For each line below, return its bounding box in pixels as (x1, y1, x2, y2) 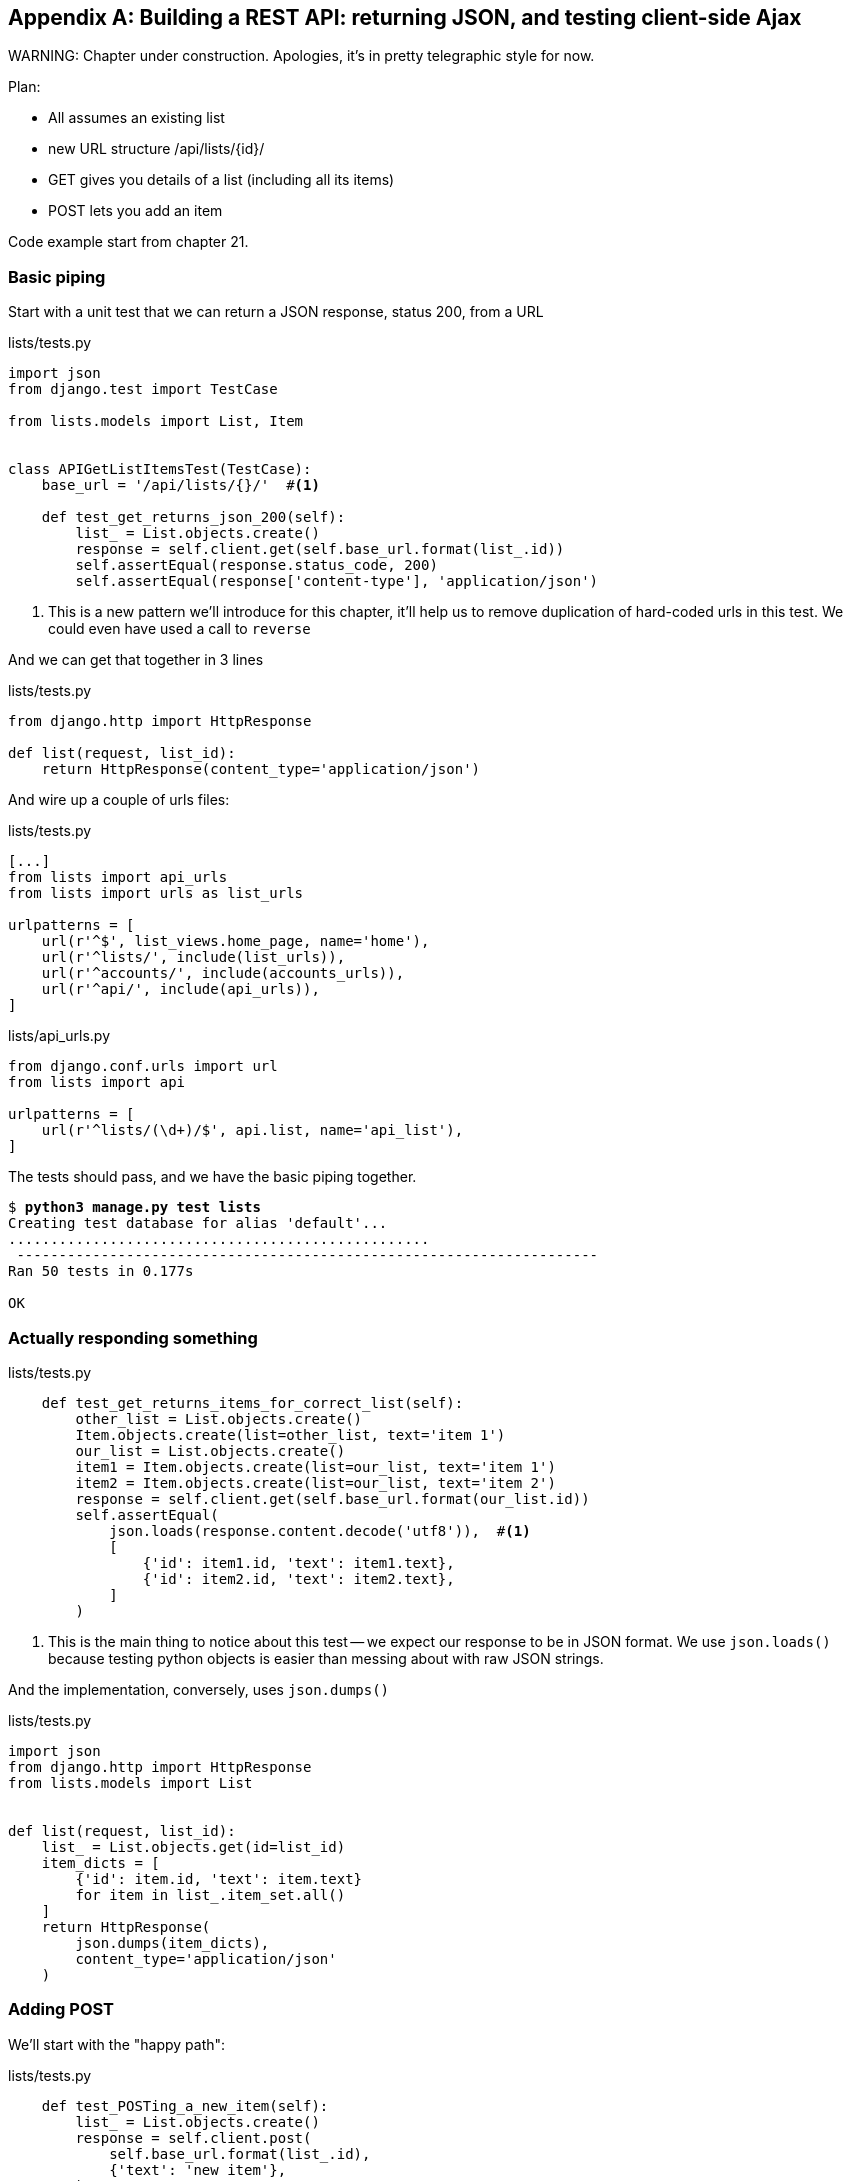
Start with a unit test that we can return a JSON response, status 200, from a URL (8, 303, 544, 321)
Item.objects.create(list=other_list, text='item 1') (75, 1426, 506, 1443)
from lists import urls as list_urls (8, 885, 304, 902)
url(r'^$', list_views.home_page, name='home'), (41, 933, 430, 950)
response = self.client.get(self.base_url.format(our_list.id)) (75, 1490, 590, 1507)
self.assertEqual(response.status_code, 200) (75, 557, 438, 574)
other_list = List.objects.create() (75, 1410, 363, 1427)
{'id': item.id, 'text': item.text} (75, 1870, 363, 1887)
